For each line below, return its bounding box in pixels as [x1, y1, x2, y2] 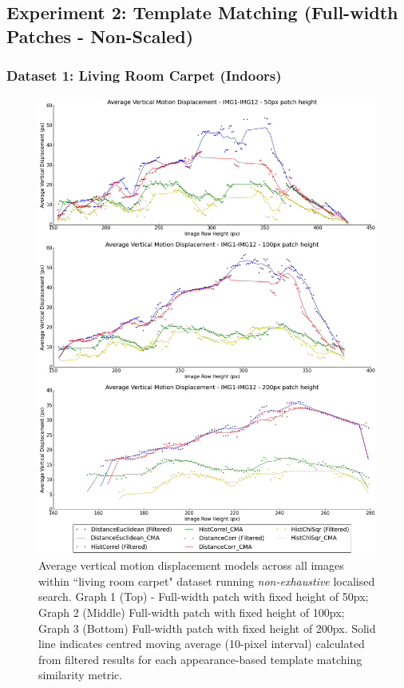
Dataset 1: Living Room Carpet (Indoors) [6, 66, 282, 86]
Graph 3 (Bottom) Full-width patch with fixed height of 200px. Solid [38, 619, 376, 636]
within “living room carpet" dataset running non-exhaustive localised [38, 572, 375, 589]
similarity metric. [38, 666, 123, 683]
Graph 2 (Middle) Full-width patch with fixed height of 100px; [38, 604, 345, 621]
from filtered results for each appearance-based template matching [38, 650, 362, 667]
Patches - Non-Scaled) [6, 23, 194, 48]
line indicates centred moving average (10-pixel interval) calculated [38, 635, 365, 652]
